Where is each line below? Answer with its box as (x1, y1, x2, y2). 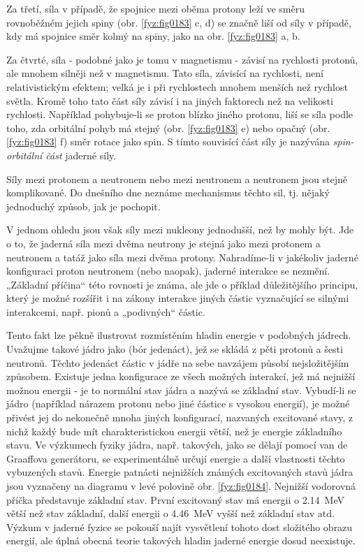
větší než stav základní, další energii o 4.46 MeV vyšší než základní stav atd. (6, 506, 335, 521)
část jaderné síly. (45, 147, 117, 162)
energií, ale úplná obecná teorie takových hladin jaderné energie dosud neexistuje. (6, 533, 356, 548)
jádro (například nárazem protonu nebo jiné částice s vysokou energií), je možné (6, 396, 350, 411)
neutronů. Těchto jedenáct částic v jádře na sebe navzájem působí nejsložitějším (6, 355, 349, 370)
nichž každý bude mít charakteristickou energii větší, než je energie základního (6, 423, 342, 438)
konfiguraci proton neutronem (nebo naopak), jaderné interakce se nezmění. (6, 263, 330, 278)
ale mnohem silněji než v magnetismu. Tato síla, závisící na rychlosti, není (6, 66, 323, 80)
